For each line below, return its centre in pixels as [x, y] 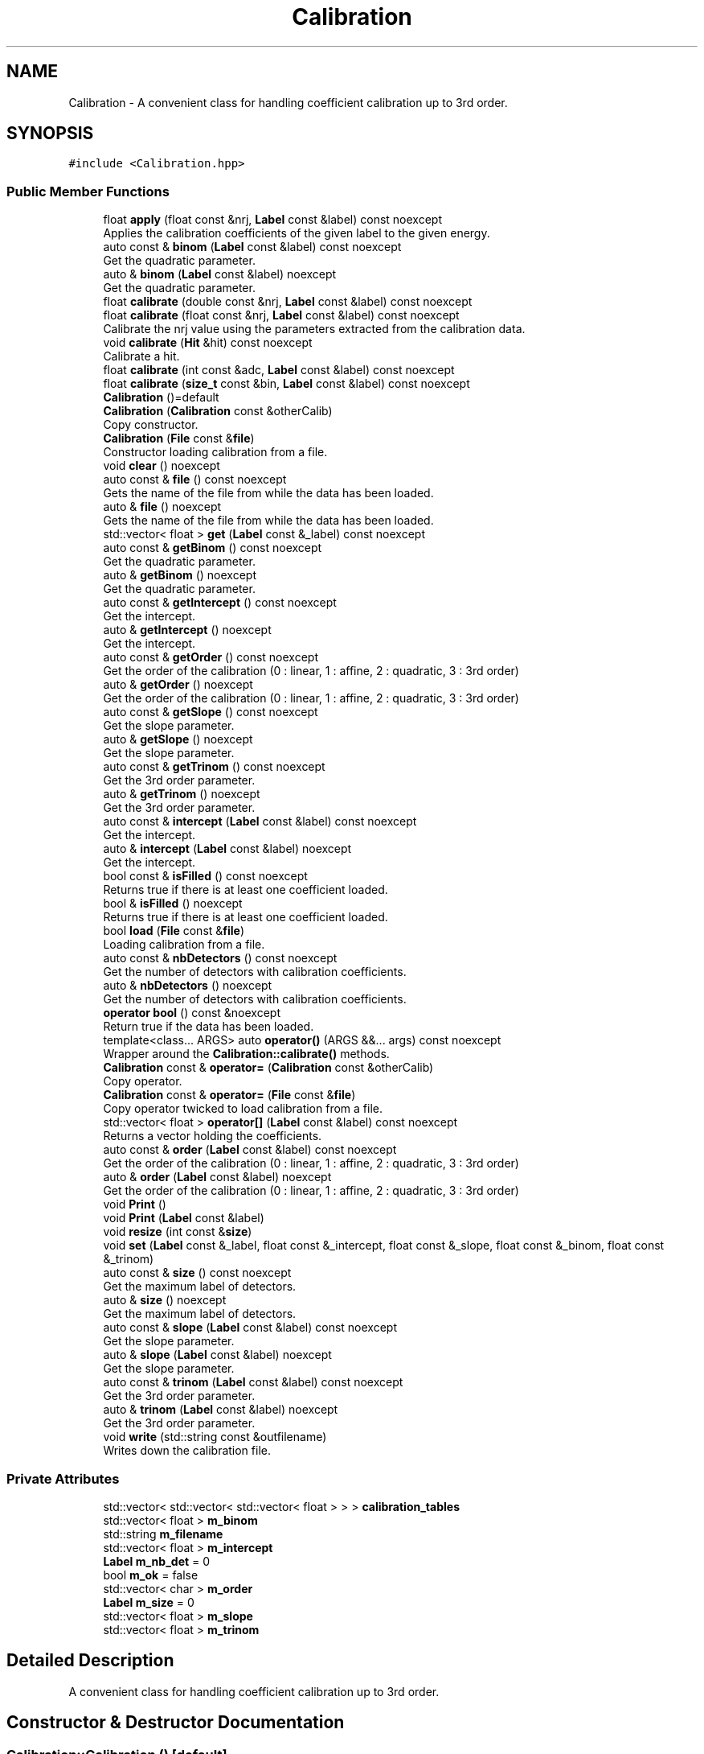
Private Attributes [63, 1478]
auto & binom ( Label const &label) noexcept [220, 274]
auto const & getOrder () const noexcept [211, 657]
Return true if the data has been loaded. [209, 1027]
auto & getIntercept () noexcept [187, 630]
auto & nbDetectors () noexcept [188, 986]
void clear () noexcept [162, 466]
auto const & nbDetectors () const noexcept [220, 958]
